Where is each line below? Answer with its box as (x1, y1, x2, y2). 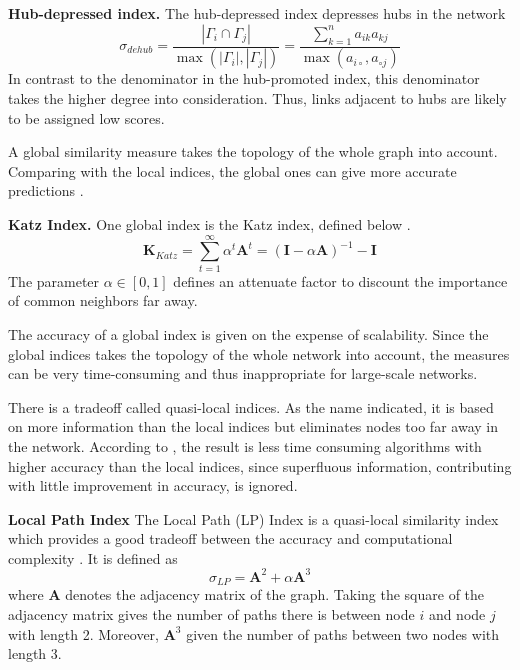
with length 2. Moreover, (8, 623, 159, 644)
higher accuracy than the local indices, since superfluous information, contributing (8, 455, 512, 476)
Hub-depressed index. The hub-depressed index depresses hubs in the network (8, 3, 506, 23)
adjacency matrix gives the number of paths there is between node (8, 604, 415, 625)
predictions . (8, 180, 84, 201)
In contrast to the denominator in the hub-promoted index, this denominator (8, 68, 480, 89)
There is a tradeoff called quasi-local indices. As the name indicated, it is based (8, 396, 494, 417)
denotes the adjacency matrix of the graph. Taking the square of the (65, 584, 485, 605)
